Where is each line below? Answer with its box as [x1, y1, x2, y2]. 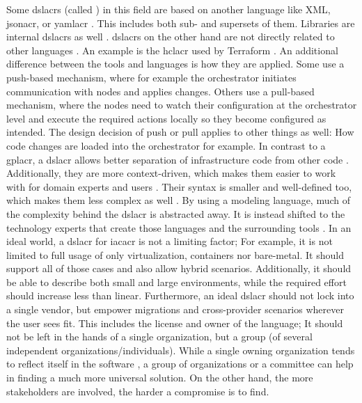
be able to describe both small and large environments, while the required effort [6, 274, 347, 289]
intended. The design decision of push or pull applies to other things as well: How [6, 125, 354, 139]
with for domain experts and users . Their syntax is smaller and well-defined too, [6, 179, 352, 193]
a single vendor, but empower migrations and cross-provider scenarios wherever [6, 302, 344, 317]
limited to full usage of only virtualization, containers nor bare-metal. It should [6, 247, 344, 262]
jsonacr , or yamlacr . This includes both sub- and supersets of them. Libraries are [6, 15, 355, 30]
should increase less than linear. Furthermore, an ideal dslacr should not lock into [6, 288, 354, 303]
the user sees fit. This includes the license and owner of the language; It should [6, 315, 343, 330]
